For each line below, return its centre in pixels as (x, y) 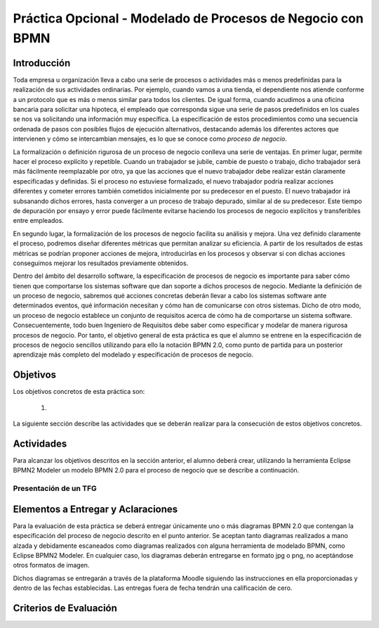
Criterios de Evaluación (65, 608)
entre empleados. (39, 221)
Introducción (42, 63)
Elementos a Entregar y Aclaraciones (95, 509)
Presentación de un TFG (55, 489)
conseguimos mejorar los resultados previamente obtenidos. (101, 263)
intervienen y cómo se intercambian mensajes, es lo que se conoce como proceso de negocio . (150, 139)
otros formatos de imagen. (51, 565)
